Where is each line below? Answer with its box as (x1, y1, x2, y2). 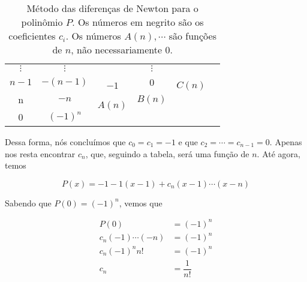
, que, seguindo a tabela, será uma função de (85, 147, 249, 160)
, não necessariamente (71, 43, 162, 56)
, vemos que (119, 196, 162, 209)
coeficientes (8, 29, 56, 43)
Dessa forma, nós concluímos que (5, 136, 126, 148)
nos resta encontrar (5, 147, 76, 160)
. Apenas (269, 136, 302, 148)
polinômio (21, 15, 63, 29)
